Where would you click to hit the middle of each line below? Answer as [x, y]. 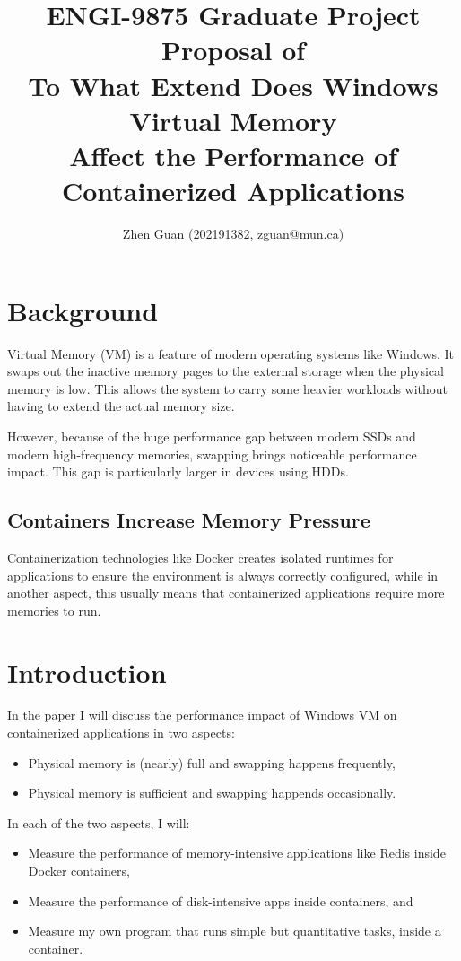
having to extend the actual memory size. [121, 406]
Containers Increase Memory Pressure [189, 520]
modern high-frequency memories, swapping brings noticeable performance [212, 454]
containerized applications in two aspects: [121, 733]
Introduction [87, 672]
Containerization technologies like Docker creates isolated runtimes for [200, 557]
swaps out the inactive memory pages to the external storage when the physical [226, 371]
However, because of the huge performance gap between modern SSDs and [212, 436]
